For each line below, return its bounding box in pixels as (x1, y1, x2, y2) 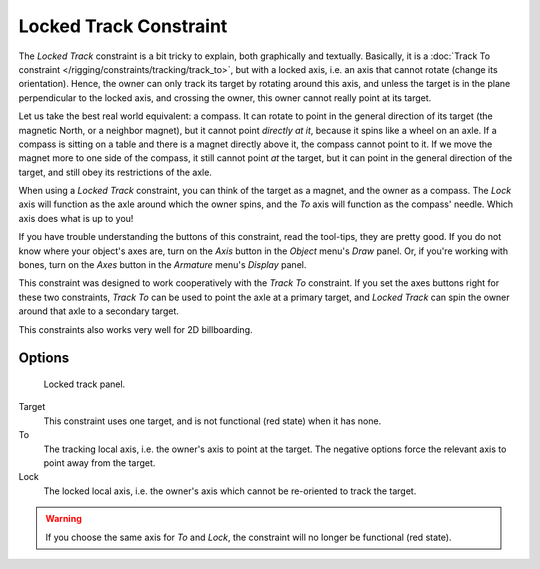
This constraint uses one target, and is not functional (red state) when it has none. (43, 415, 382, 427)
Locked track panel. (43, 378, 126, 390)
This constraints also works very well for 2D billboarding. (18, 323, 253, 335)
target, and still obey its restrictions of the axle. (18, 166, 212, 178)
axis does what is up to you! (18, 212, 134, 224)
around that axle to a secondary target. (18, 305, 180, 317)
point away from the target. (43, 456, 156, 469)
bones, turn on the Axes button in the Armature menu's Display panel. (18, 259, 307, 271)
